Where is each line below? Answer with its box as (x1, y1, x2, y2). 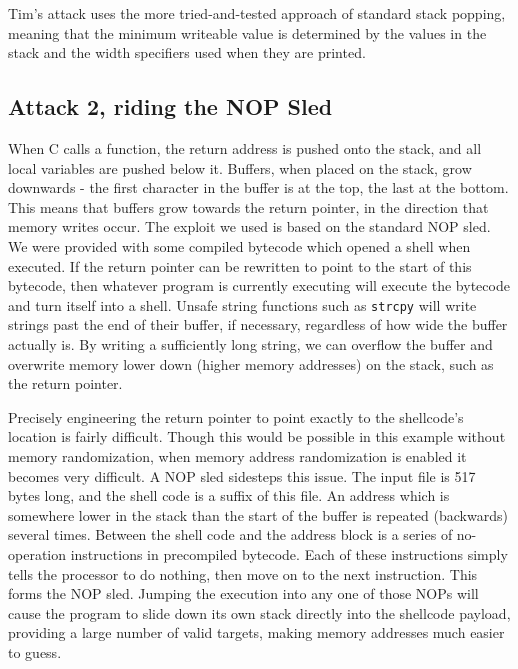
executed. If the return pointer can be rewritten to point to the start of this (8, 255, 472, 276)
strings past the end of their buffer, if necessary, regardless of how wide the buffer (8, 314, 508, 335)
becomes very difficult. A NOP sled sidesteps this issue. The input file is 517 (8, 465, 476, 486)
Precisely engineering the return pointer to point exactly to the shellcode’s (8, 406, 464, 427)
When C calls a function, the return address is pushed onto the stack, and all (8, 137, 482, 158)
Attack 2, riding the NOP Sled (8, 91, 333, 122)
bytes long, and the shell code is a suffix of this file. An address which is (8, 485, 450, 506)
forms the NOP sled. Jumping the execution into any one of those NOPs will (8, 583, 479, 604)
